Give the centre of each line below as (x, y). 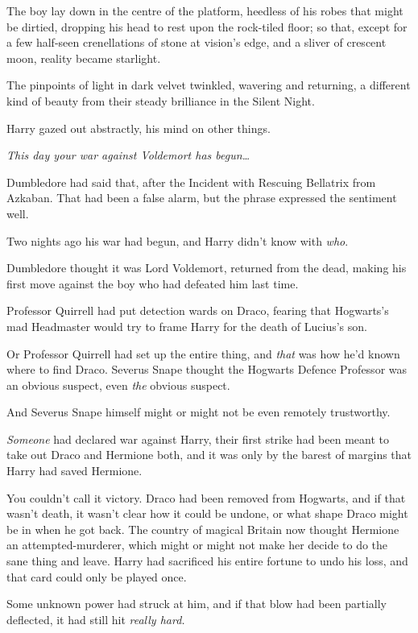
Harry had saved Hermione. (74, 471)
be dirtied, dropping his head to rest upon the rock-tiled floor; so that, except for (207, 26)
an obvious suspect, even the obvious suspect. (118, 385)
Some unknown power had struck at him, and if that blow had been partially (197, 604)
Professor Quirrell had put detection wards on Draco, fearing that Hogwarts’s (198, 310)
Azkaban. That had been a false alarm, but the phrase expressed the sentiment (202, 198)
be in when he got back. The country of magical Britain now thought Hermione (203, 529)
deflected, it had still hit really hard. (96, 619)
